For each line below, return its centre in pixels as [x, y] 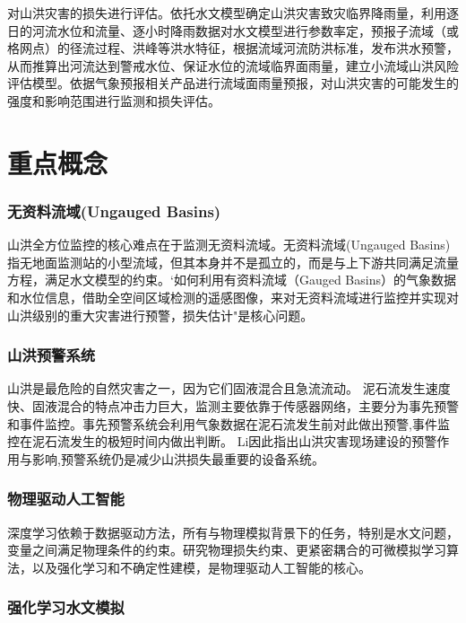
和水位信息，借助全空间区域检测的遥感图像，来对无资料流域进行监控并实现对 [233, 297]
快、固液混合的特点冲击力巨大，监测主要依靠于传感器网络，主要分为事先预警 [233, 405]
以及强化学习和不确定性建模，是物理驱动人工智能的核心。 [201, 567]
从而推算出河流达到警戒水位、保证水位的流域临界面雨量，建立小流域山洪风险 [233, 65]
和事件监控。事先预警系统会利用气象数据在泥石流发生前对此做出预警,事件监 [229, 423]
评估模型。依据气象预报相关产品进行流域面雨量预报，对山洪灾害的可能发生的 [233, 83]
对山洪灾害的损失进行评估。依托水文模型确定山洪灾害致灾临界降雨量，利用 [227, 13]
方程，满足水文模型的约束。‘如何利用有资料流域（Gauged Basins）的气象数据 [232, 280]
